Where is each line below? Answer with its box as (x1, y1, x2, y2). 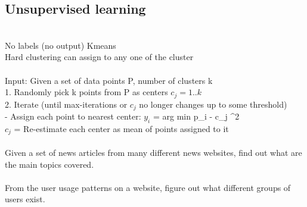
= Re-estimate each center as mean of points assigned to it (14, 122, 229, 134)
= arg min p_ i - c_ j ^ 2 (153, 110, 240, 123)
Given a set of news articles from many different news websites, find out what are (5, 146, 302, 158)
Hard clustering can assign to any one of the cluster (5, 51, 194, 63)
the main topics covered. (5, 158, 94, 170)
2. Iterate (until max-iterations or (5, 98, 128, 110)
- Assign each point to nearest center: (5, 110, 141, 123)
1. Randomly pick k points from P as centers (5, 86, 168, 98)
